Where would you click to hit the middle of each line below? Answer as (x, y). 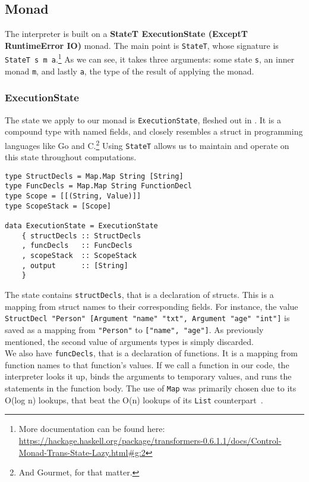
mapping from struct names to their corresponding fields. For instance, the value (152, 306)
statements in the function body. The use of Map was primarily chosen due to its (151, 388)
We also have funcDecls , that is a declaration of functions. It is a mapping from (151, 353)
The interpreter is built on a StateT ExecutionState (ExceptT (126, 34)
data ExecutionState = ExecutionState (81, 226)
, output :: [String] (75, 265)
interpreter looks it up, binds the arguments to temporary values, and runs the (148, 376)
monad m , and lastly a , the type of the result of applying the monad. (130, 71)
